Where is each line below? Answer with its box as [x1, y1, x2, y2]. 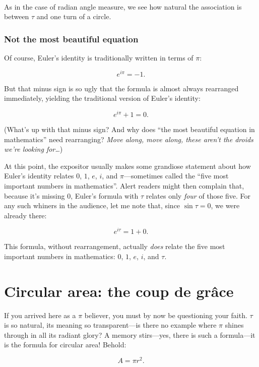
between [4, 11, 29, 22]
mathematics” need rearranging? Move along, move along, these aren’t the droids [4, 134, 253, 144]
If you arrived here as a [4, 310, 76, 320]
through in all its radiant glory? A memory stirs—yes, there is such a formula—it [4, 329, 255, 340]
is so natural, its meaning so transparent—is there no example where [4, 320, 217, 330]
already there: [4, 210, 47, 220]
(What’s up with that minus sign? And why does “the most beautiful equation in [4, 124, 255, 134]
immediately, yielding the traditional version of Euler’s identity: [4, 93, 201, 103]
